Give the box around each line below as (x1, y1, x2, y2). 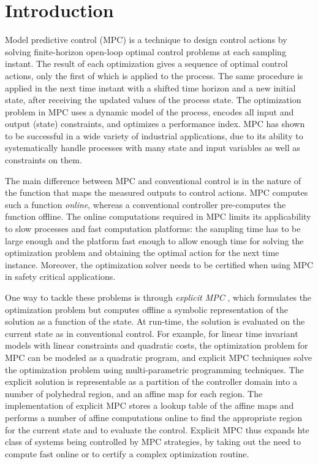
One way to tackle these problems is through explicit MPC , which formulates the (5, 291, 312, 303)
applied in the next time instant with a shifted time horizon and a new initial (5, 81, 296, 94)
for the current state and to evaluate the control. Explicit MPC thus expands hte (5, 423, 309, 436)
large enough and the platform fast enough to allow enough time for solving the (5, 234, 304, 247)
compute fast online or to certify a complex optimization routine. (5, 447, 249, 460)
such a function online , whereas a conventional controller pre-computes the (5, 198, 286, 211)
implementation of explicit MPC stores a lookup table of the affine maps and (5, 399, 294, 412)
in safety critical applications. (5, 270, 116, 283)
